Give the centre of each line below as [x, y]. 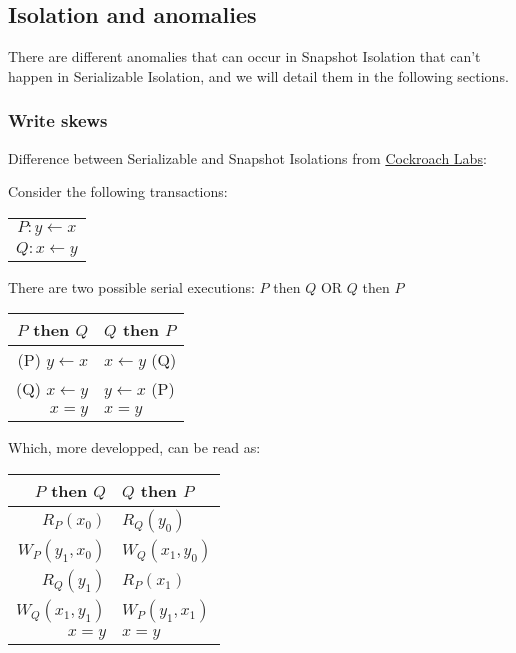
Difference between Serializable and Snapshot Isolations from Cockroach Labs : [247, 157]
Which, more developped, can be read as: [134, 447]
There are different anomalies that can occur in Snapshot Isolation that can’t [244, 56]
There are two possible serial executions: [131, 286]
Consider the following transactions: [118, 191]
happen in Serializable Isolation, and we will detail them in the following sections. [258, 75]
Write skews [58, 120]
